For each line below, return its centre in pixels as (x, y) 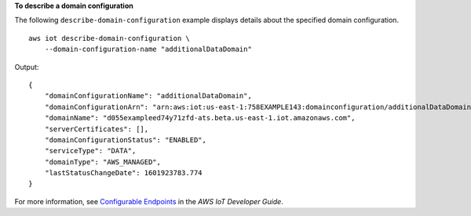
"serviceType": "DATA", (90, 151)
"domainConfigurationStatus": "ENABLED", (126, 140)
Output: (27, 67)
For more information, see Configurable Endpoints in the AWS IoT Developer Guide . (149, 201)
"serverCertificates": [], (97, 129)
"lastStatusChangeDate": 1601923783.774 (124, 173)
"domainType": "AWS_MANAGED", (102, 162)
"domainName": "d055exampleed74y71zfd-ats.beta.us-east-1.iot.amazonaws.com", (200, 118)
